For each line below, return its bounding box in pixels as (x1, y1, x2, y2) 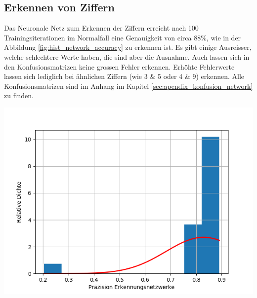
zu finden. (4, 90, 34, 101)
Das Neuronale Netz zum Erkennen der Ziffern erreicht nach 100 (4, 23, 199, 33)
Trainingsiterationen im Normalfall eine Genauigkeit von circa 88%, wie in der (4, 32, 241, 42)
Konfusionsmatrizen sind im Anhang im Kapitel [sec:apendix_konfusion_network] (4, 80, 253, 91)
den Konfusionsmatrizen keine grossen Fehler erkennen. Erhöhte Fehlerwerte (4, 61, 235, 72)
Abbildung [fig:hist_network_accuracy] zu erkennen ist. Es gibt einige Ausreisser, (4, 42, 252, 52)
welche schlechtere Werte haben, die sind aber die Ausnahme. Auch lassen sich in (4, 51, 250, 62)
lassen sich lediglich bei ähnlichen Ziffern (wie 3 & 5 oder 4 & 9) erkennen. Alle (4, 71, 245, 81)
